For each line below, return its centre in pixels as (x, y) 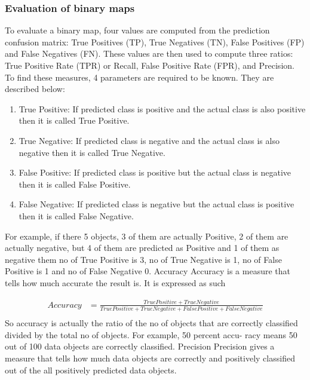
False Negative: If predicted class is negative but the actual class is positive (156, 204)
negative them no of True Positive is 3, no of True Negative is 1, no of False (143, 259)
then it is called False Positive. (75, 184)
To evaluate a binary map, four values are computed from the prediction (137, 30)
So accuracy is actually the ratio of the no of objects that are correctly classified (151, 323)
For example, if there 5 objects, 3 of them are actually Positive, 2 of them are (147, 236)
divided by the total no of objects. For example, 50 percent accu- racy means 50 (151, 334)
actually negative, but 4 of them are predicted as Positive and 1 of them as (142, 248)
